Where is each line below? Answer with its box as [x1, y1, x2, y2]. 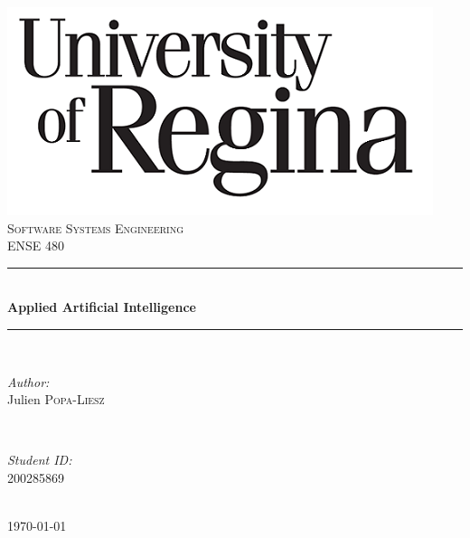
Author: [7, 372, 50, 391]
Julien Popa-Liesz [7, 390, 105, 409]
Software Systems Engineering [7, 218, 184, 237]
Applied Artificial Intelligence [7, 297, 196, 316]
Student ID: [7, 450, 72, 469]
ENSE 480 [7, 236, 65, 255]
